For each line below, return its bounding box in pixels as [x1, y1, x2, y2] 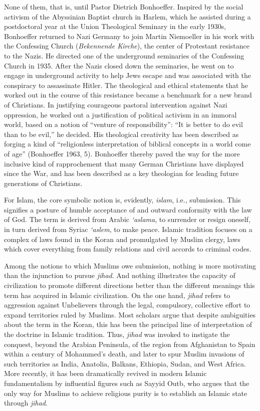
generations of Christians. [4, 177, 83, 188]
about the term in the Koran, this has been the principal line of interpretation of [4, 319, 252, 329]
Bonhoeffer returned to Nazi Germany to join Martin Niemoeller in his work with [4, 30, 254, 41]
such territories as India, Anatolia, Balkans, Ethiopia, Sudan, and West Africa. [4, 358, 246, 368]
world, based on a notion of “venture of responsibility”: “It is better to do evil [4, 119, 243, 129]
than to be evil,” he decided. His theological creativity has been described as [4, 128, 239, 139]
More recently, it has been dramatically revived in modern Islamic [4, 368, 207, 378]
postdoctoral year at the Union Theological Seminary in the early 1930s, [4, 21, 226, 31]
